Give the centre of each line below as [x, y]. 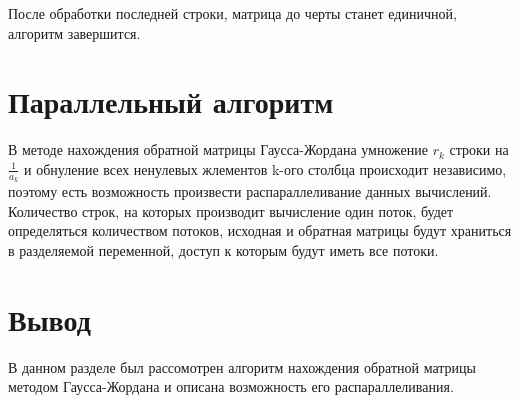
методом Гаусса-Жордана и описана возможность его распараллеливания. [231, 386]
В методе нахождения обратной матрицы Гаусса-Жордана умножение [218, 149]
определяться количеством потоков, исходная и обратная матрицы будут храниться [260, 230]
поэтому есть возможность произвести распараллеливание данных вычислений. [250, 191]
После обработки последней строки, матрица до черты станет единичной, [232, 13]
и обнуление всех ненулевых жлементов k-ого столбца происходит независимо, [265, 168]
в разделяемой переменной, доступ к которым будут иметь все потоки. [223, 249]
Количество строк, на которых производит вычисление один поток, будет [231, 210]
